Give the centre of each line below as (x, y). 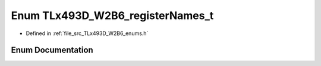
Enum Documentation (52, 50)
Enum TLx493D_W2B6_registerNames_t (112, 15)
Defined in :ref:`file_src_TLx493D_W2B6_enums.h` (87, 33)
